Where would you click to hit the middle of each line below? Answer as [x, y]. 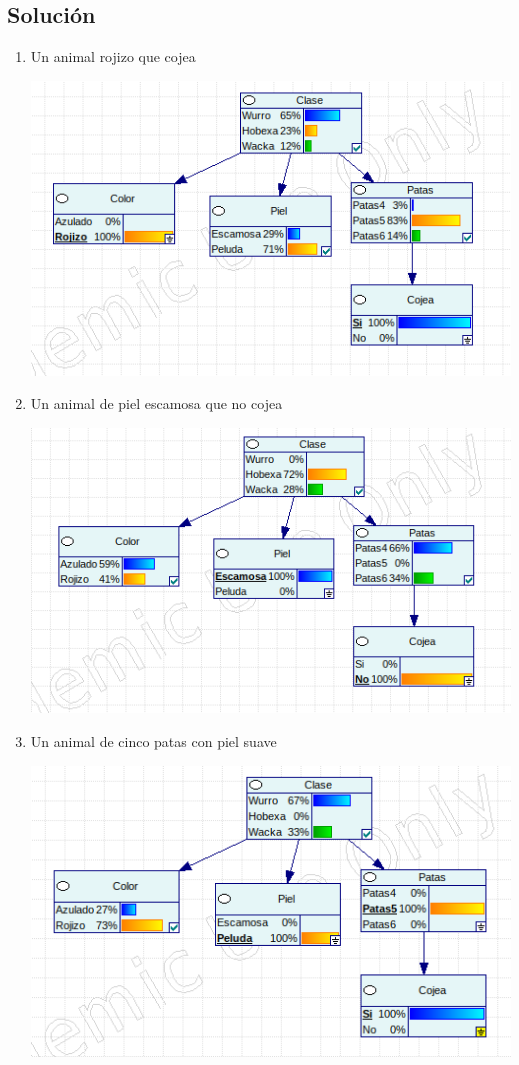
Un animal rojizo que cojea [113, 56]
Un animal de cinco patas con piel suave [153, 741]
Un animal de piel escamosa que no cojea [156, 403]
